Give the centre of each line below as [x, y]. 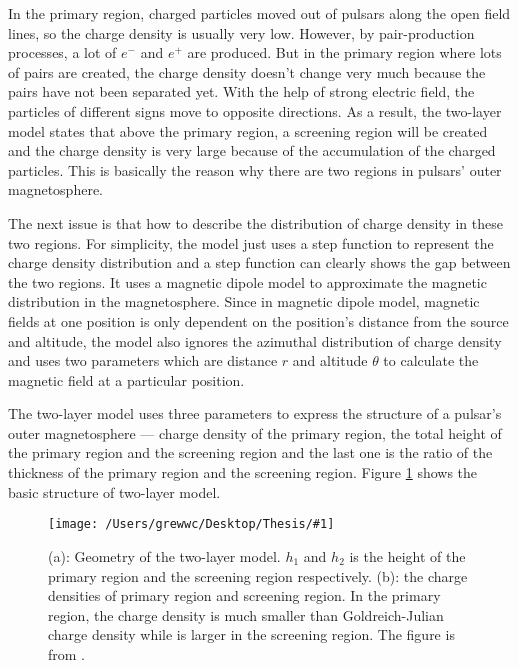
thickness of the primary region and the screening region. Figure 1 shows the [243, 472]
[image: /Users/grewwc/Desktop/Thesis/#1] [191, 524]
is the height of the [407, 555]
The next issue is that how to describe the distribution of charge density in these [255, 222]
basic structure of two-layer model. [114, 491]
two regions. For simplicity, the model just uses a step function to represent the [251, 242]
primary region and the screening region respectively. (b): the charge [258, 575]
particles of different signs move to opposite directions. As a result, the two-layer [255, 110]
